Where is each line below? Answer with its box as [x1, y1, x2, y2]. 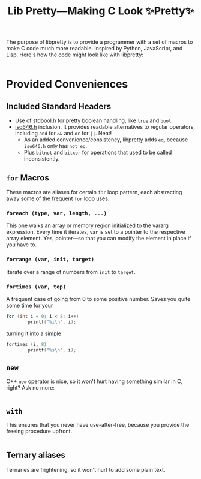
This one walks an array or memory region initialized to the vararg [6, 222, 169, 229]
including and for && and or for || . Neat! [14, 130, 112, 137]
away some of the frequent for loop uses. [6, 195, 110, 202]
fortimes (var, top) [6, 283, 67, 290]
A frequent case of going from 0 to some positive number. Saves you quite [6, 295, 191, 302]
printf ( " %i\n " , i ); [28, 319, 77, 325]
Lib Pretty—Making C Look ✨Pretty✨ [7, 4, 194, 18]
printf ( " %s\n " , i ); [28, 347, 77, 353]
